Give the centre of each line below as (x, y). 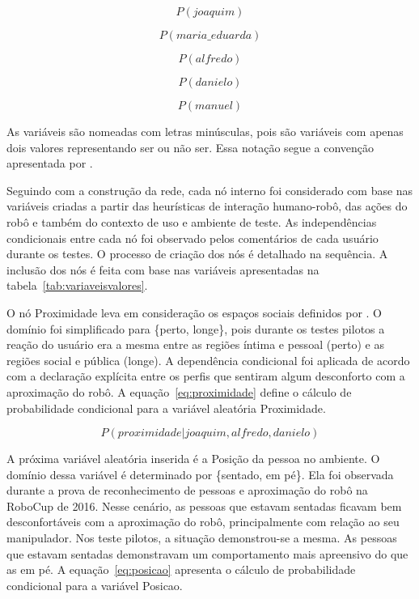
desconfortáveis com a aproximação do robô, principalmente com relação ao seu (203, 522)
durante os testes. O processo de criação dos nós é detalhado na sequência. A (197, 254)
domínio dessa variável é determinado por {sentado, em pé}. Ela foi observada (200, 474)
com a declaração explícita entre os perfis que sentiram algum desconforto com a (206, 376)
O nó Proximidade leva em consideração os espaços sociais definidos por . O (194, 312)
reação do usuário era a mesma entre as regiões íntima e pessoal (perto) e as (195, 344)
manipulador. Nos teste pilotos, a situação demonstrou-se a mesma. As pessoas (202, 538)
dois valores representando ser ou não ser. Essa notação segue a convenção (190, 147)
